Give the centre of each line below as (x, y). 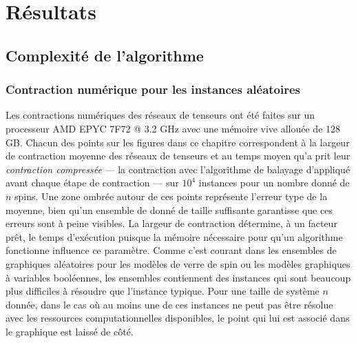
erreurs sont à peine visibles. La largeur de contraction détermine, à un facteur (171, 223)
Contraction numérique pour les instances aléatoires (153, 89)
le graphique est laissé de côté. (70, 331)
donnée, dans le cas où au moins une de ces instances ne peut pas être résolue (169, 304)
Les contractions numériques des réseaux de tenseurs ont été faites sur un (160, 115)
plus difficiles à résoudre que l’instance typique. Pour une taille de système (163, 291)
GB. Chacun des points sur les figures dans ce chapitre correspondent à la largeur (178, 142)
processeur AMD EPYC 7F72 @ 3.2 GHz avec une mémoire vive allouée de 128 (173, 128)
